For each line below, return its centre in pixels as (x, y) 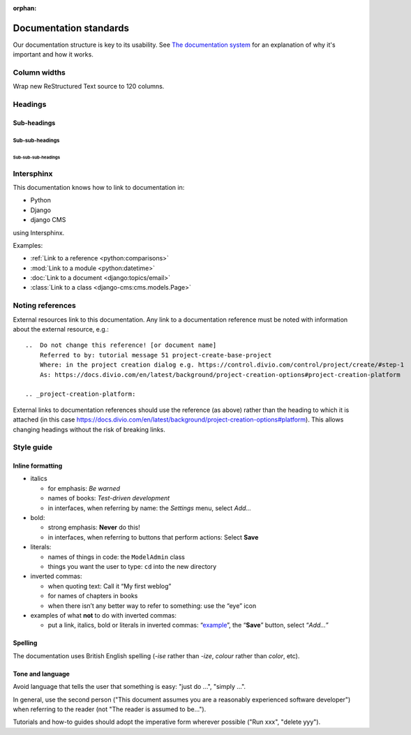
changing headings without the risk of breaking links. (89, 429)
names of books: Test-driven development (109, 498)
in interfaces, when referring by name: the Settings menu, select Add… (149, 508)
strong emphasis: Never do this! (94, 528)
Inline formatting (38, 466)
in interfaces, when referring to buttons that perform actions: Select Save (153, 537)
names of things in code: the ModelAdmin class (116, 557)
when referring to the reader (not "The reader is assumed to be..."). (110, 709)
